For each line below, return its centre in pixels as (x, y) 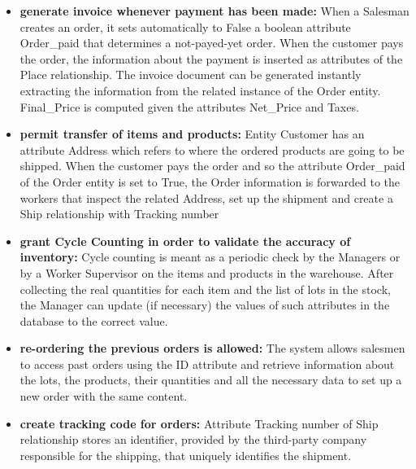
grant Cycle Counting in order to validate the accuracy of (185, 241)
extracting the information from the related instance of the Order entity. (200, 90)
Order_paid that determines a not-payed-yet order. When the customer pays (212, 43)
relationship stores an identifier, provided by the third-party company (193, 439)
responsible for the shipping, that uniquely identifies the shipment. (186, 455)
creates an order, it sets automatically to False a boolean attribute (185, 26)
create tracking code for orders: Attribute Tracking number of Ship (199, 423)
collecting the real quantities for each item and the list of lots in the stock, (205, 289)
